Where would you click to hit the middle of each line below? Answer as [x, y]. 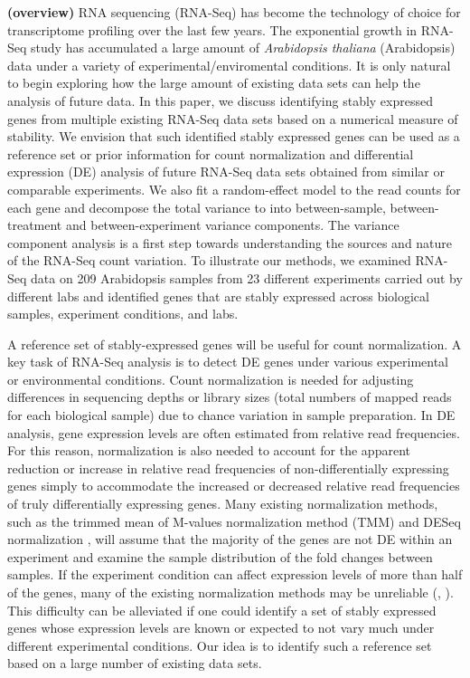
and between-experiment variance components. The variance [232, 225]
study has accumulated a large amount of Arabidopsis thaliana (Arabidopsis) [243, 48]
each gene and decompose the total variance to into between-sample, [197, 207]
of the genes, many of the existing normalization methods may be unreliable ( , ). [230, 592]
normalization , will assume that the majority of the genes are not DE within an [230, 539]
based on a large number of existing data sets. [135, 663]
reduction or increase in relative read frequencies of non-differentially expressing [228, 468]
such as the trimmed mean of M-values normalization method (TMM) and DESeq [234, 521]
